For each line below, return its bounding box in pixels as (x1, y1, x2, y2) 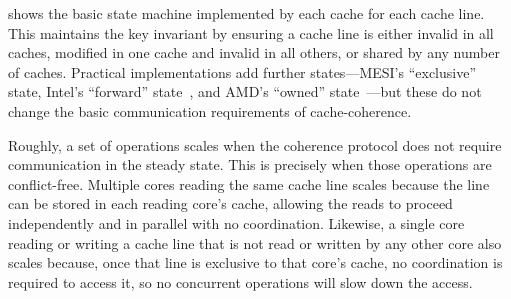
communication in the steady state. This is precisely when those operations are (8, 154, 492, 175)
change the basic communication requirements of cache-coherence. (8, 100, 412, 121)
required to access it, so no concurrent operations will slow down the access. (8, 271, 473, 292)
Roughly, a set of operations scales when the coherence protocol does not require (8, 134, 502, 155)
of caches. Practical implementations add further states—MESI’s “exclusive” (8, 61, 477, 82)
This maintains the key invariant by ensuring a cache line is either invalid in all (8, 22, 494, 43)
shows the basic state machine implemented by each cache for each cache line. (8, 3, 485, 23)
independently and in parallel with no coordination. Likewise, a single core (8, 212, 465, 233)
